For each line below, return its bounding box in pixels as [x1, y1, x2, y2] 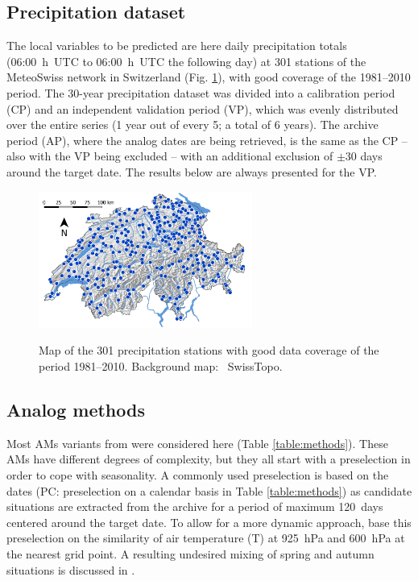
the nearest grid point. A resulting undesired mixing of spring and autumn [6, 545, 375, 562]
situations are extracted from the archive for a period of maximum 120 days [6, 498, 383, 515]
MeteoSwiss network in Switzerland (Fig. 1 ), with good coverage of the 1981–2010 [6, 68, 411, 85]
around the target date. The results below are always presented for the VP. [6, 163, 377, 180]
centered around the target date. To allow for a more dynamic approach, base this [6, 513, 412, 530]
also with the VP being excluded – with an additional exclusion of [6, 147, 333, 164]
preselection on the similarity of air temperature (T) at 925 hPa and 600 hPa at [6, 529, 405, 546]
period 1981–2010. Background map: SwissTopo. [39, 357, 283, 374]
